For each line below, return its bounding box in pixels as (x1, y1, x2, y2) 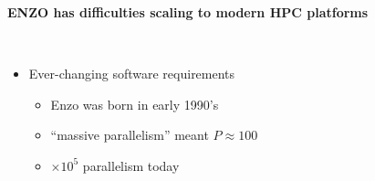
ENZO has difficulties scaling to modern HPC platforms (7, 3, 369, 21)
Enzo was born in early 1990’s (50, 94, 219, 113)
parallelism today (82, 155, 180, 175)
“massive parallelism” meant (50, 125, 209, 144)
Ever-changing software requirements (28, 64, 235, 83)
